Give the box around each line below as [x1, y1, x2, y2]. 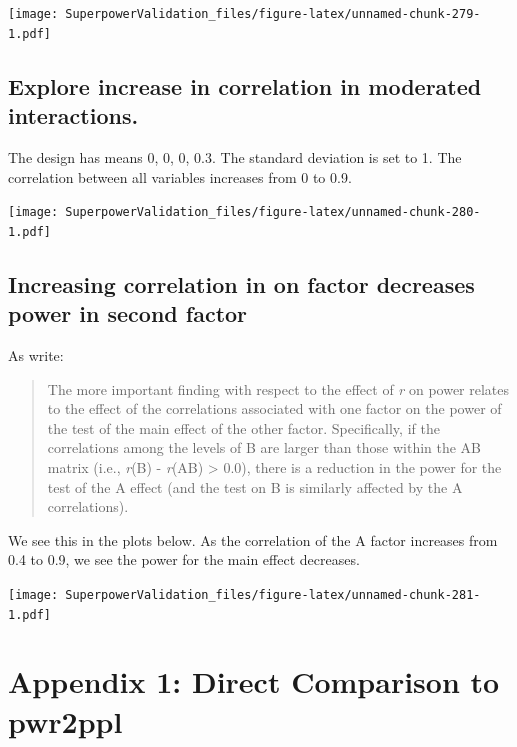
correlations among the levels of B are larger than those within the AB [47, 437, 482, 458]
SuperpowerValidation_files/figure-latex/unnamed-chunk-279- [65, 7, 481, 21]
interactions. [8, 100, 139, 131]
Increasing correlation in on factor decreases [8, 268, 475, 299]
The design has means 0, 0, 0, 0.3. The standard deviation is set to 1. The [8, 146, 462, 167]
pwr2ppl [8, 700, 123, 741]
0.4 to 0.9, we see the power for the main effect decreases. [8, 549, 360, 570]
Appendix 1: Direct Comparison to [8, 661, 500, 702]
